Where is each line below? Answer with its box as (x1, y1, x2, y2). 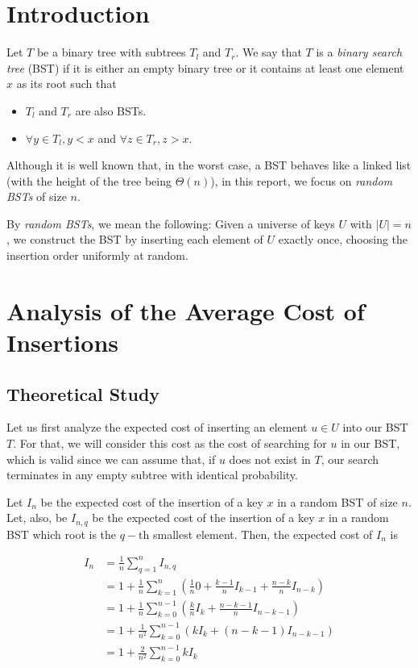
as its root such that (16, 75, 117, 92)
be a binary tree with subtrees (36, 44, 186, 61)
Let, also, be (6, 509, 68, 526)
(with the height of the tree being (6, 172, 172, 189)
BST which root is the (6, 525, 117, 542)
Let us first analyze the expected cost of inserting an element (6, 419, 308, 436)
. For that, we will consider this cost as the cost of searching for (13, 435, 327, 452)
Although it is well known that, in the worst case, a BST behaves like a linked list (6, 157, 412, 173)
